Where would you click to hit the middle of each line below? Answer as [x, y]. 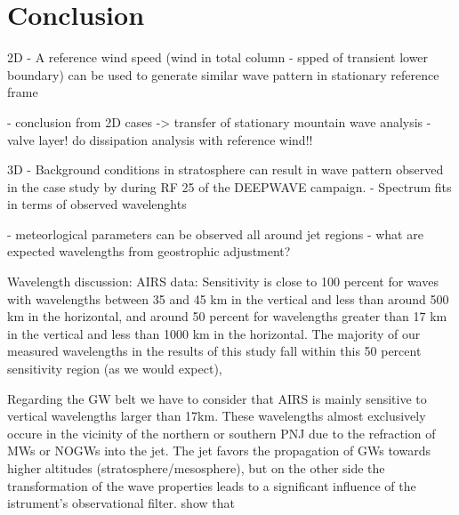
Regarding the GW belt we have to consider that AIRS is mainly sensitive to [217, 398]
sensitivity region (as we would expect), [115, 369]
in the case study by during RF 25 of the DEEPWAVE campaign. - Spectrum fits [229, 186]
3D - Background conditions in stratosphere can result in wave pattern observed [225, 169]
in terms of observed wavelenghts [97, 204]
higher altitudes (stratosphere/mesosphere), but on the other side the [196, 468]
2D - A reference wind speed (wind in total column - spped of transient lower [218, 57]
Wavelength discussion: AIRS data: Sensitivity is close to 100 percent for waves [223, 282]
